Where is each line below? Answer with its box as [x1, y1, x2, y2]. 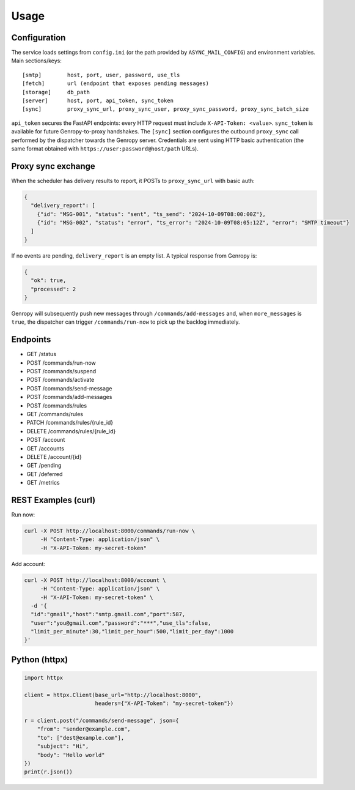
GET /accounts [26, 444, 64, 452]
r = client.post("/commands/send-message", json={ [24, 717, 180, 725]
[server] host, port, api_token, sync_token [22, 97, 174, 104]
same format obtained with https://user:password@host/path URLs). [11, 144, 199, 152]
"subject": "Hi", [37, 743, 89, 750]
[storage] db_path [22, 89, 90, 95]
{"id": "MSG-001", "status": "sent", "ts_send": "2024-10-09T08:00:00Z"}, [37, 211, 266, 217]
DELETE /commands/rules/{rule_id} [26, 427, 116, 434]
